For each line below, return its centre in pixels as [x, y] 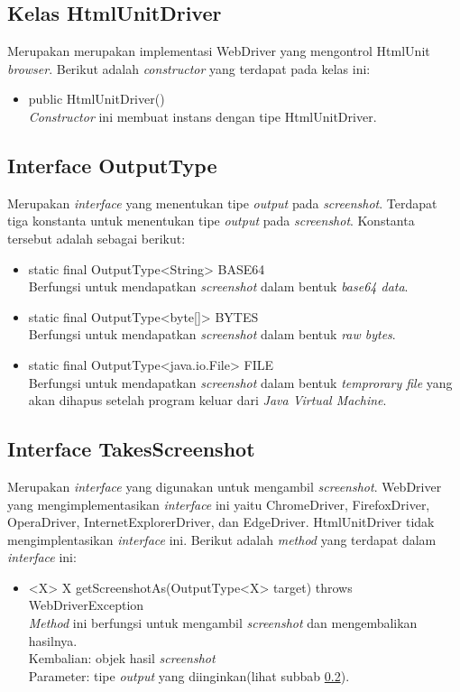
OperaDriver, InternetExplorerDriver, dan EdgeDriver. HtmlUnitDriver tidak [221, 522]
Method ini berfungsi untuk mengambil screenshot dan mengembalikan [223, 623]
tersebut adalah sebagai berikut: [97, 238]
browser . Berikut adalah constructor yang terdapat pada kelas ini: [189, 68]
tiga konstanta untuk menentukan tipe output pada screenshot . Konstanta [211, 221]
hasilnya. [53, 640]
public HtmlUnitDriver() [97, 99]
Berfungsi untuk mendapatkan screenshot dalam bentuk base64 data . [218, 286]
